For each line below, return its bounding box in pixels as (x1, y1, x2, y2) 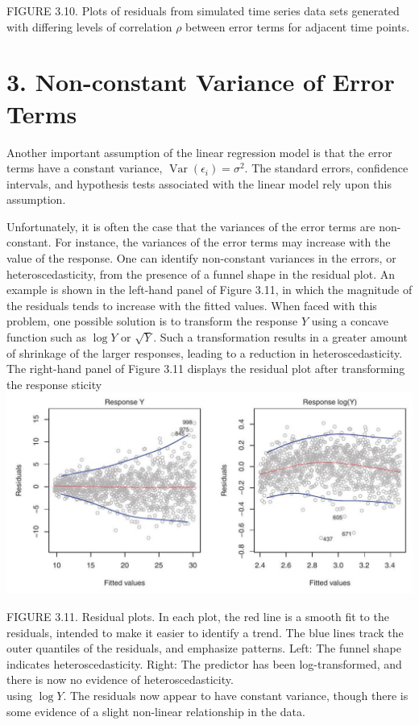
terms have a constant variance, (6, 159, 163, 176)
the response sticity (6, 375, 102, 392)
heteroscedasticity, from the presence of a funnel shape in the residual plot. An (6, 265, 395, 282)
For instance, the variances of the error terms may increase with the (55, 234, 391, 251)
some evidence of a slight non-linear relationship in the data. (6, 702, 305, 719)
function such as (6, 329, 86, 346)
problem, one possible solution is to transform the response (6, 313, 298, 329)
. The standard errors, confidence (244, 159, 409, 176)
